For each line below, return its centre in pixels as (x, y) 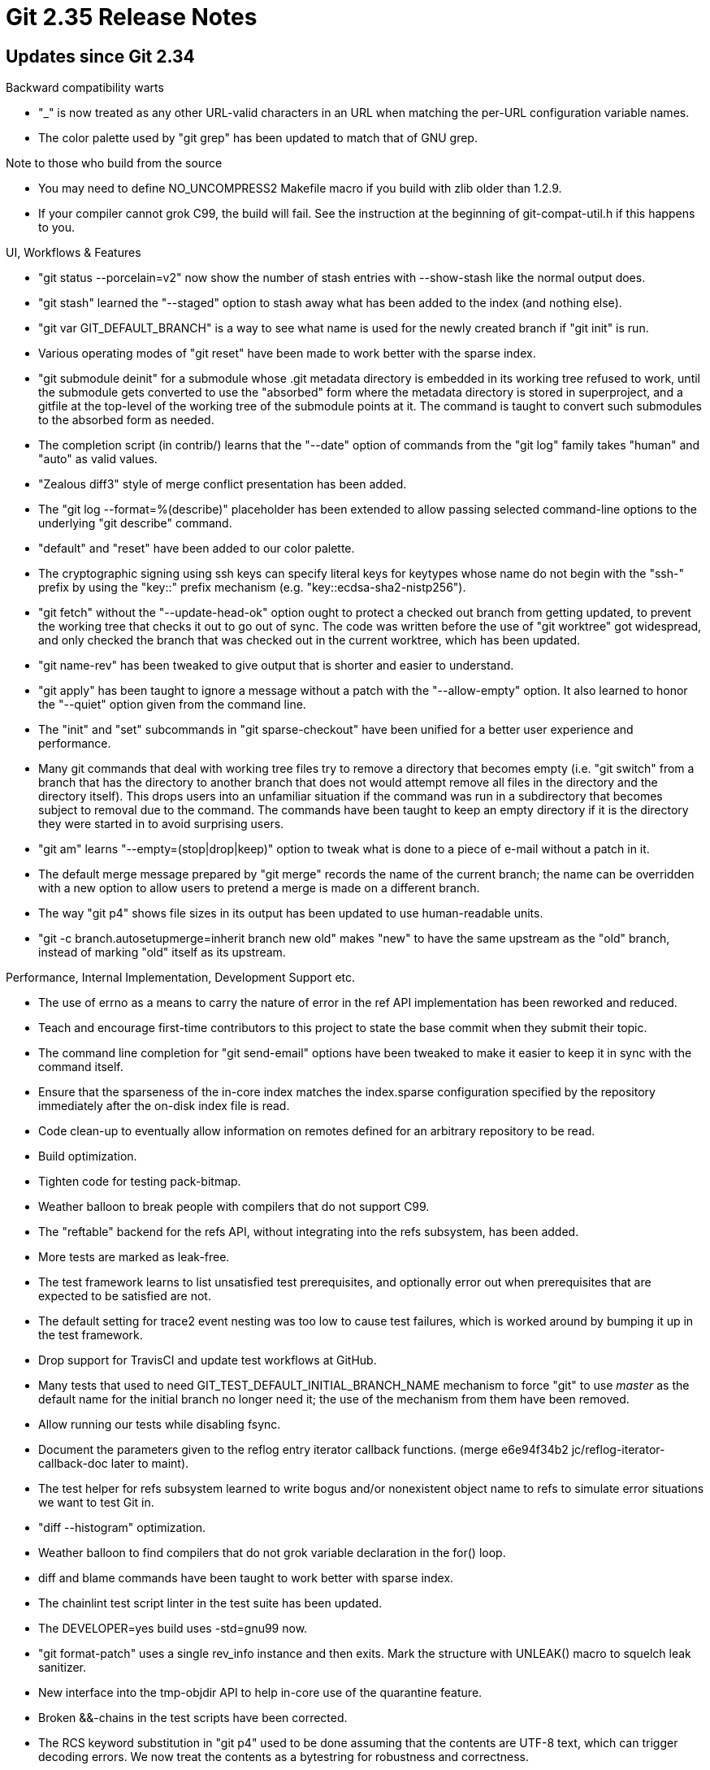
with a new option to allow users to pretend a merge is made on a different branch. (259, 888)
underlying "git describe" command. (135, 523)
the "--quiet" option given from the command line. (172, 705)
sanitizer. (63, 1668)
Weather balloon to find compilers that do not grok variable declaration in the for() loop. (272, 1553)
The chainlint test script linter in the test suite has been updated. (210, 1603)
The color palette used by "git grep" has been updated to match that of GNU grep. (258, 138)
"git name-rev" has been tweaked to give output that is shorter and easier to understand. (276, 666)
